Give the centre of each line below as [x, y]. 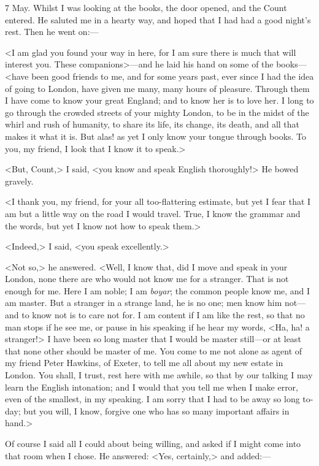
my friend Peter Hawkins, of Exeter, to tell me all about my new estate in [144, 363]
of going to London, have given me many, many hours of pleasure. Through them [157, 88]
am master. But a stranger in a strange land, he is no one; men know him [144, 303]
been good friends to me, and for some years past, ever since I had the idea [173, 76]
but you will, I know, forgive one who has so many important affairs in [156, 411]
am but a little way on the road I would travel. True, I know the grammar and [153, 213]
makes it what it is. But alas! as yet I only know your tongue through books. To [156, 136]
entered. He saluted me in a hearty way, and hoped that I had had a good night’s [158, 19]
